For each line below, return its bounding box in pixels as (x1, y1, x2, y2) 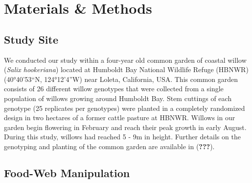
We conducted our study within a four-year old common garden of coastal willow (4, 54, 247, 65)
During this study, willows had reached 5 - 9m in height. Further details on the (4, 131, 241, 142)
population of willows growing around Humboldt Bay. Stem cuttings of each (4, 93, 232, 103)
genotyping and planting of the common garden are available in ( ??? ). (4, 141, 215, 151)
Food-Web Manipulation (4, 165, 130, 180)
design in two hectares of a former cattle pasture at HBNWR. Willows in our (4, 112, 235, 123)
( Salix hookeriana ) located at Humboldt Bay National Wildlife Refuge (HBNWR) (4, 64, 249, 75)
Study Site (4, 31, 59, 47)
